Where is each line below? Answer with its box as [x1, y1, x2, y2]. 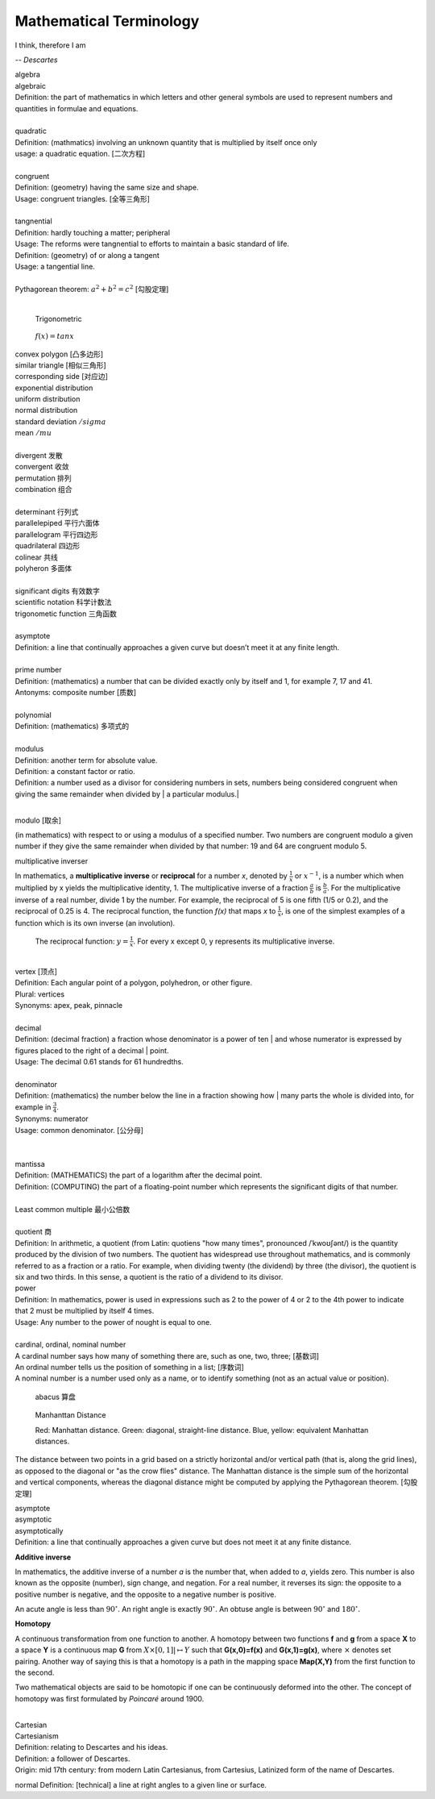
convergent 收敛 [14, 462, 69, 472]
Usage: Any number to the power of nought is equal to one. [14, 1317, 213, 1326]
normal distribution [14, 406, 78, 415]
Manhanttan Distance [35, 1410, 106, 1420]
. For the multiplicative [326, 883, 401, 893]
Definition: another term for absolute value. [14, 755, 158, 765]
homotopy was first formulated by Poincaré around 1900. [14, 1693, 205, 1703]
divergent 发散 [14, 451, 64, 460]
